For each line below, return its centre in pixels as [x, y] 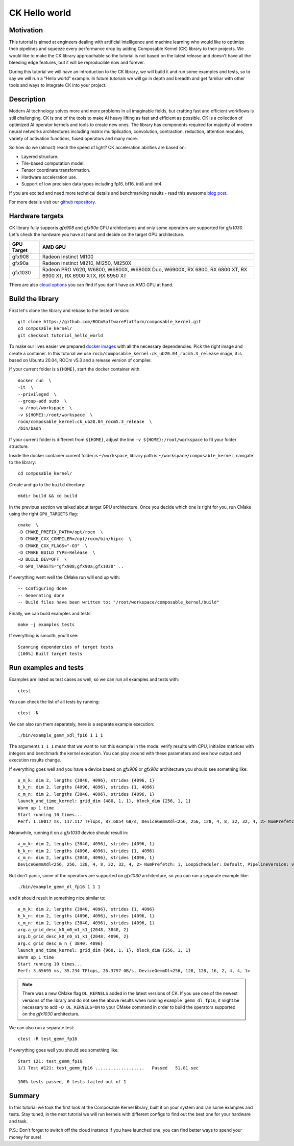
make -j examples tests [46, 625]
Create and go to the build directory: [47, 484]
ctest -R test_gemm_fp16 [48, 1039]
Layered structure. [40, 156]
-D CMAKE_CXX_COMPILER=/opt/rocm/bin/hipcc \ [75, 539]
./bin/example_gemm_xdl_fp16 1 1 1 [61, 735]
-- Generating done [41, 595]
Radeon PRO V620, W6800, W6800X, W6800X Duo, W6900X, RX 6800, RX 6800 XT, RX [145, 269]
